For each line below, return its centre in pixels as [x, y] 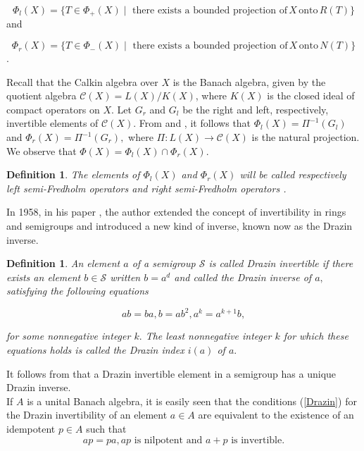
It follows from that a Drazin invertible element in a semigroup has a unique [171, 373]
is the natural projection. [306, 137]
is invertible [257, 440]
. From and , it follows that [192, 123]
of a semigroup [164, 263]
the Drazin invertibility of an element [87, 415]
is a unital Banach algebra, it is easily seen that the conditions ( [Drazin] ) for [192, 401]
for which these [316, 336]
